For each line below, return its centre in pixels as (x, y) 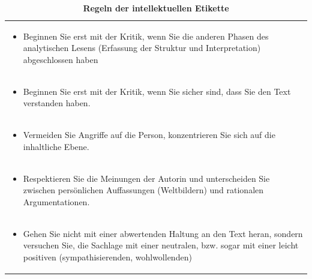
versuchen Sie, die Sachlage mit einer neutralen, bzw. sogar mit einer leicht (161, 245)
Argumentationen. (56, 201)
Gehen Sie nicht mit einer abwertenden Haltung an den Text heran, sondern (163, 233)
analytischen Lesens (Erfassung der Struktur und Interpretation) (142, 48)
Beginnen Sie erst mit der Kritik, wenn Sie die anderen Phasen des (146, 36)
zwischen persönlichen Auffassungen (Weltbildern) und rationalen (143, 190)
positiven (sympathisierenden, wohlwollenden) (107, 256)
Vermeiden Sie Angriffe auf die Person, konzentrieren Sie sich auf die (149, 135)
